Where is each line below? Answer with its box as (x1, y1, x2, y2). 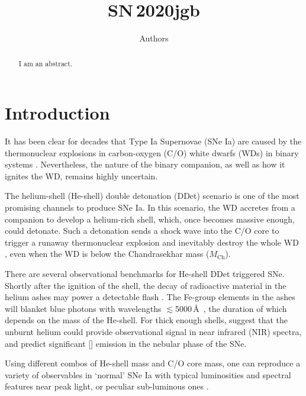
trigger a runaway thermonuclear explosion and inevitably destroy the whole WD (5, 236, 299, 248)
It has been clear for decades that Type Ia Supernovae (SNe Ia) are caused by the (5, 135, 302, 147)
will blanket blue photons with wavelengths (5, 302, 162, 314)
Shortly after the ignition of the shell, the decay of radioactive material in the (5, 279, 286, 291)
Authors (139, 32, 169, 44)
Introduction (5, 101, 110, 125)
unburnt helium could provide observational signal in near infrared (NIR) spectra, (5, 326, 302, 338)
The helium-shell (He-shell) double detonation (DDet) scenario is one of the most (5, 189, 299, 202)
